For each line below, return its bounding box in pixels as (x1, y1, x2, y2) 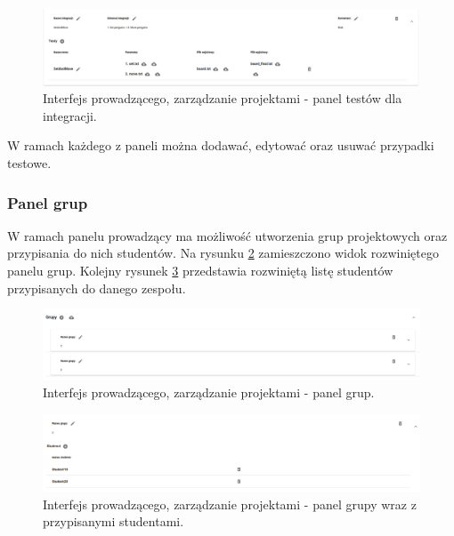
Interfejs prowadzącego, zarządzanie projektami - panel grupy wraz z (43, 494, 417, 513)
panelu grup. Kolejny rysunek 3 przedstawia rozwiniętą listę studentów (7, 260, 393, 279)
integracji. (43, 106, 97, 124)
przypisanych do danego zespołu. (7, 278, 186, 297)
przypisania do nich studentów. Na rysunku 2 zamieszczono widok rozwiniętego (7, 244, 439, 262)
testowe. (7, 153, 52, 172)
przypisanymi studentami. (43, 512, 184, 531)
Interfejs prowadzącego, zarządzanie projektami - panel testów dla (43, 89, 402, 108)
